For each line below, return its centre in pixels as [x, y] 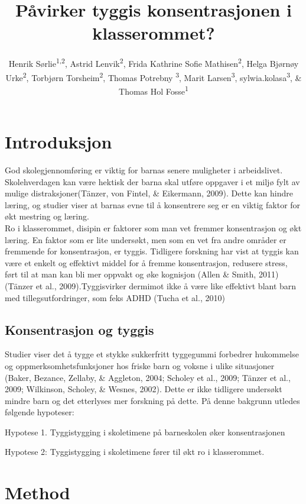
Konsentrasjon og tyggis [79, 329]
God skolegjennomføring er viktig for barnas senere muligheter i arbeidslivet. [144, 170]
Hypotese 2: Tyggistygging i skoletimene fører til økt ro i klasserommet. [135, 452]
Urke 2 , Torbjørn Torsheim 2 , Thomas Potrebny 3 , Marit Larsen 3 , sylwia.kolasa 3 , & [154, 76]
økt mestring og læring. [47, 216]
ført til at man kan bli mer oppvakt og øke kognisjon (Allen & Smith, [131, 274]
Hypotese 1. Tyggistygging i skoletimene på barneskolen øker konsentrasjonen [145, 432]
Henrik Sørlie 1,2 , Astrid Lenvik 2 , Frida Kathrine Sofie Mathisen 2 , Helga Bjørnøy [154, 62]
